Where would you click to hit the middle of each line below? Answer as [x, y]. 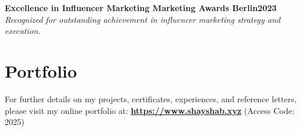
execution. [23, 31]
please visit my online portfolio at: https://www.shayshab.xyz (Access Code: [150, 110]
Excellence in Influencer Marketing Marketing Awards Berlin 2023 [141, 8]
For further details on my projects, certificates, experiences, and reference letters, [151, 98]
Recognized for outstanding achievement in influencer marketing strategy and [143, 19]
